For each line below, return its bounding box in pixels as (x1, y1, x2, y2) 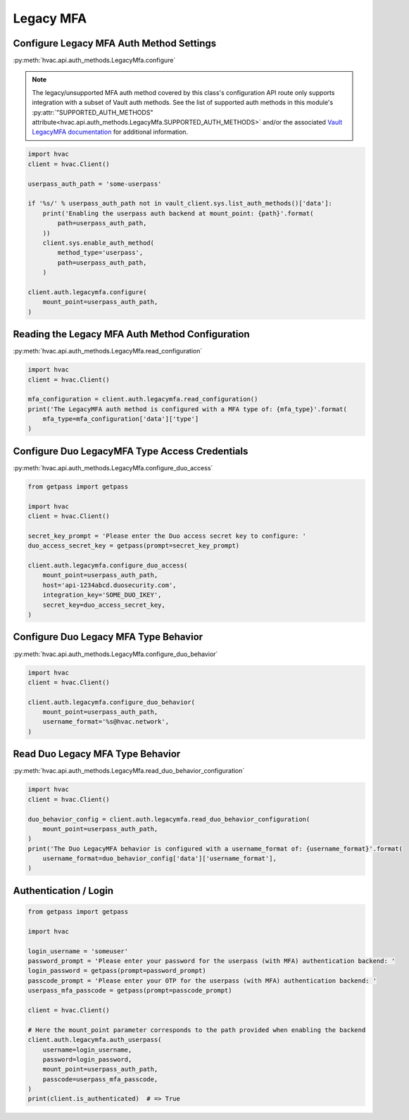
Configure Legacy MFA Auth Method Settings (13, 37, 217, 49)
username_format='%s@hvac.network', (42, 718, 169, 726)
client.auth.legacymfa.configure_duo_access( (27, 562, 188, 570)
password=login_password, (42, 1055, 132, 1063)
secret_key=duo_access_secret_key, (42, 600, 165, 609)
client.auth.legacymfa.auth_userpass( (27, 1036, 162, 1044)
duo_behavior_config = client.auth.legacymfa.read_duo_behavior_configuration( (27, 815, 310, 823)
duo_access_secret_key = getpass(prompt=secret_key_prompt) (27, 542, 240, 550)
